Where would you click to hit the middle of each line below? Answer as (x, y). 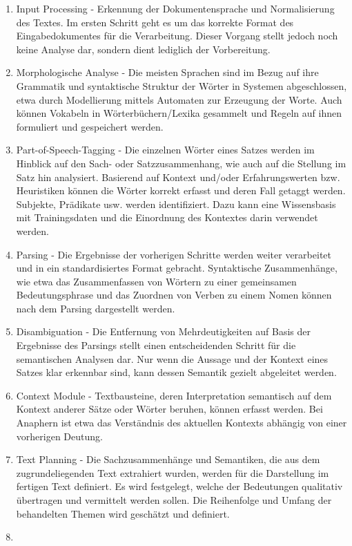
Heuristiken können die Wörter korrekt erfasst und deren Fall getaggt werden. (181, 190)
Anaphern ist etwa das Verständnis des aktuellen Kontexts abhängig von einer (182, 423)
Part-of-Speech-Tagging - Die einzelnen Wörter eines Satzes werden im (165, 150)
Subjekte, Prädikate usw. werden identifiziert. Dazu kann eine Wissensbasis (176, 204)
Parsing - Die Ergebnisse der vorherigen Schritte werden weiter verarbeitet (174, 254)
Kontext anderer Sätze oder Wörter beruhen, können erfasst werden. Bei (169, 409)
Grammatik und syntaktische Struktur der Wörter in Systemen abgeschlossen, (182, 85)
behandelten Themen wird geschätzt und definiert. (123, 513)
